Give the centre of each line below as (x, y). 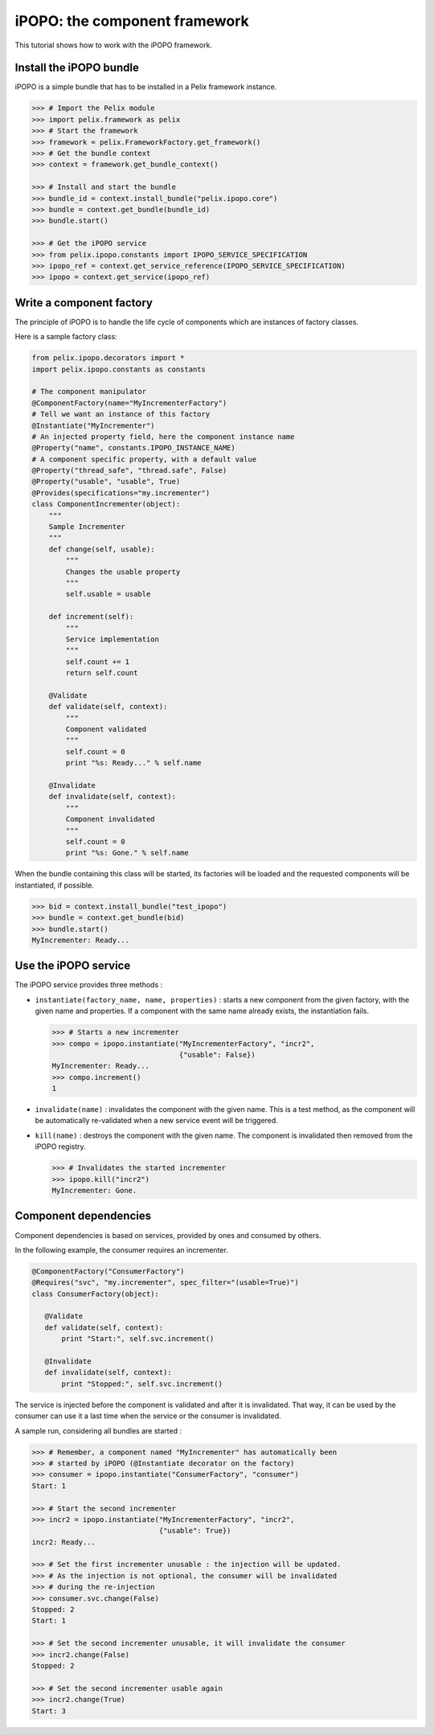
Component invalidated (111, 819)
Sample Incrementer (87, 527)
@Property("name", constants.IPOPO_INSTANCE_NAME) (134, 448)
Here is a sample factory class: (66, 337)
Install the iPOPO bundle (77, 68)
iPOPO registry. (60, 1146)
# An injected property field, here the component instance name (163, 437)
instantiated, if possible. (54, 885)
